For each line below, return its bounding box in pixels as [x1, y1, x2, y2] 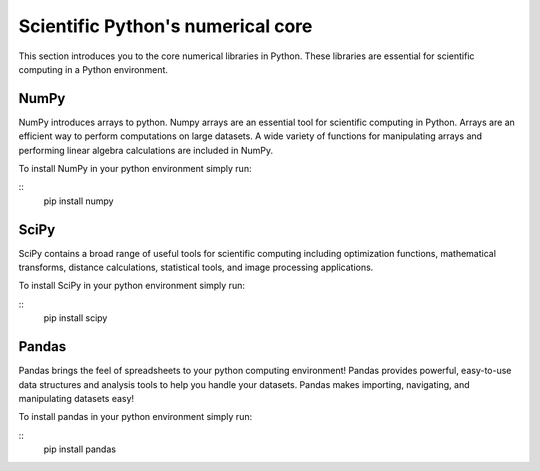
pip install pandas [43, 443, 117, 455]
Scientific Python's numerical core [18, 15, 313, 37]
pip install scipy [43, 312, 108, 324]
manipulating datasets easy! [18, 392, 135, 404]
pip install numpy [43, 195, 114, 207]
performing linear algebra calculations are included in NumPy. [18, 144, 274, 156]
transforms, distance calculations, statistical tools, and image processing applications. [18, 261, 374, 274]
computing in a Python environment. [18, 63, 169, 75]
